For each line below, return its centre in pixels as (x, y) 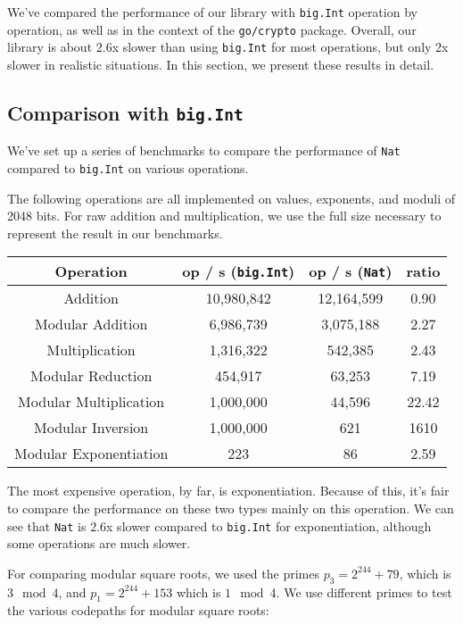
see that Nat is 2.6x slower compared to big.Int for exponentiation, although (219, 525)
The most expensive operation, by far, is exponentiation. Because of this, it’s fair (228, 491)
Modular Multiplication (91, 402)
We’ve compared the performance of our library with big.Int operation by (212, 12)
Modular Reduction (91, 376)
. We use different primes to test (364, 592)
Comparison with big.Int (125, 112)
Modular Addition (91, 324)
